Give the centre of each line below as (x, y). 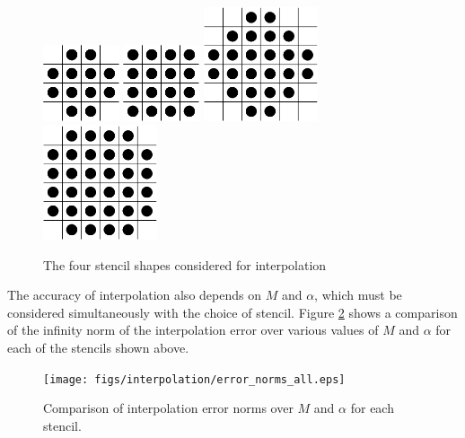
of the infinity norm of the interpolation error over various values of (193, 330)
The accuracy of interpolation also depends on (134, 295)
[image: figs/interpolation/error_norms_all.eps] (194, 379)
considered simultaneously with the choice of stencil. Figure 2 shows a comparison (232, 312)
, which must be (358, 295)
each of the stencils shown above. (98, 347)
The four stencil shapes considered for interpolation (185, 264)
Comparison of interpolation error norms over (168, 408)
